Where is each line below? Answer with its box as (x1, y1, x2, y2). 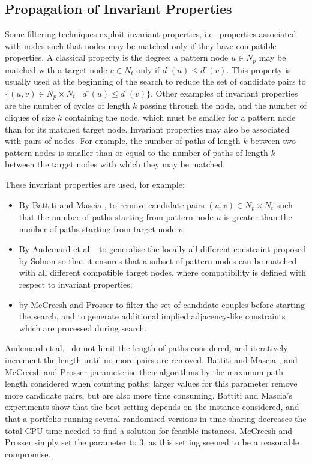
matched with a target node (5, 63, 107, 76)
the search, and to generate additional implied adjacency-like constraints (19, 310, 286, 322)
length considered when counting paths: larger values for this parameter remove (5, 377, 298, 390)
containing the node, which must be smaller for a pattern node (64, 111, 296, 124)
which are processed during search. (19, 321, 147, 334)
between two (250, 134, 296, 147)
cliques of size (5, 111, 55, 124)
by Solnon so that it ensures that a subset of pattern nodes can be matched (19, 254, 297, 267)
